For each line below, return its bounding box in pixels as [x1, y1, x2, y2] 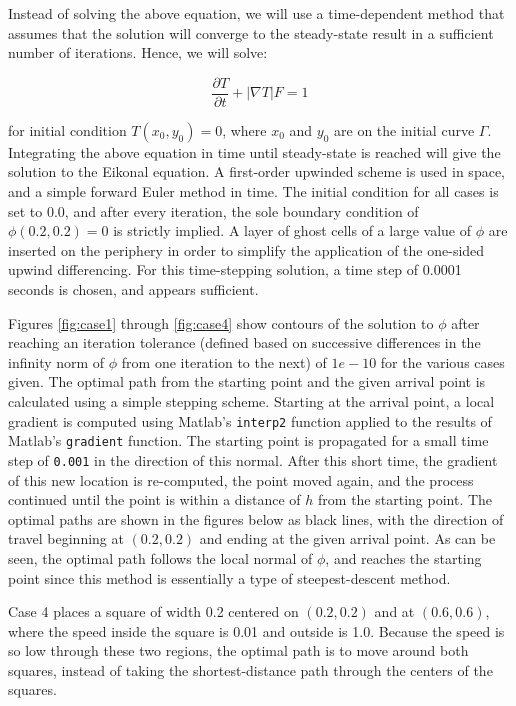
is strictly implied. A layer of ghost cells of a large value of [113, 220, 471, 241]
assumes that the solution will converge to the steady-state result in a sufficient [8, 22, 494, 43]
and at [374, 601, 415, 622]
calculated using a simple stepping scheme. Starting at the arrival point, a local [8, 390, 495, 411]
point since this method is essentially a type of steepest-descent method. [8, 567, 451, 588]
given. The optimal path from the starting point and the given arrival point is [8, 371, 486, 392]
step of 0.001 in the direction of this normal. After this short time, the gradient [8, 449, 498, 470]
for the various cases [380, 351, 505, 372]
